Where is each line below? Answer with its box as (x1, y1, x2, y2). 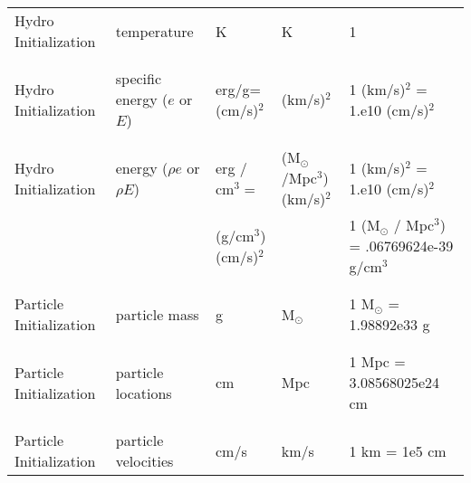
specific (115, 68, 162, 89)
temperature (115, 20, 194, 42)
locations (115, 382, 172, 403)
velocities (115, 450, 174, 471)
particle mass (115, 303, 199, 325)
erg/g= (216, 78, 261, 99)
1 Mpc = (349, 351, 406, 372)
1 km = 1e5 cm (349, 440, 447, 461)
